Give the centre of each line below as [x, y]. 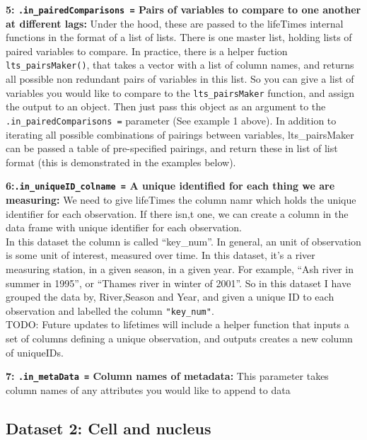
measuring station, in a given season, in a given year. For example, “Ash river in [180, 269]
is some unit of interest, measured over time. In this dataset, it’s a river [161, 255]
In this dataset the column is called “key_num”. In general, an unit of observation [183, 241]
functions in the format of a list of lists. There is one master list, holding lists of [179, 37]
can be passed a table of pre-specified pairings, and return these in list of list [172, 148]
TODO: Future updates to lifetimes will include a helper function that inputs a [177, 324]
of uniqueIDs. [35, 352]
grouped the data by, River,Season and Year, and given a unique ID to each [170, 297]
